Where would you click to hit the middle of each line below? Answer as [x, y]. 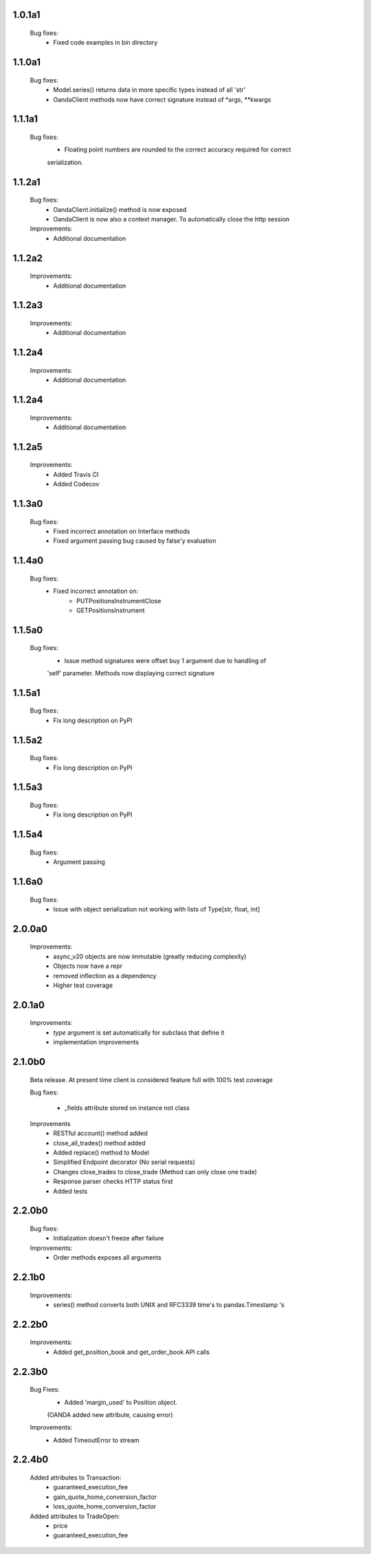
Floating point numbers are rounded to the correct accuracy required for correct [178, 150]
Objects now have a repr [88, 966]
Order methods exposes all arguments [107, 1258]
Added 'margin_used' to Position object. [121, 1402]
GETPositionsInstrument [111, 610]
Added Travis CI [76, 474]
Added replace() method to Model [101, 1152]
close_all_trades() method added [99, 1143]
